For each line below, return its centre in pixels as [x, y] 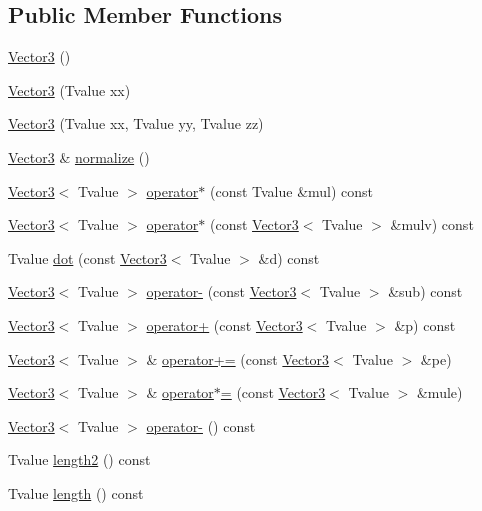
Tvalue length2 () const [79, 459]
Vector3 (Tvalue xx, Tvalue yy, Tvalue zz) [136, 123]
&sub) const [425, 291]
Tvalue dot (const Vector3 [87, 257]
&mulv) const [432, 224]
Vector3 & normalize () [79, 156]
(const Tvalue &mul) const [291, 190]
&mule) [439, 392]
